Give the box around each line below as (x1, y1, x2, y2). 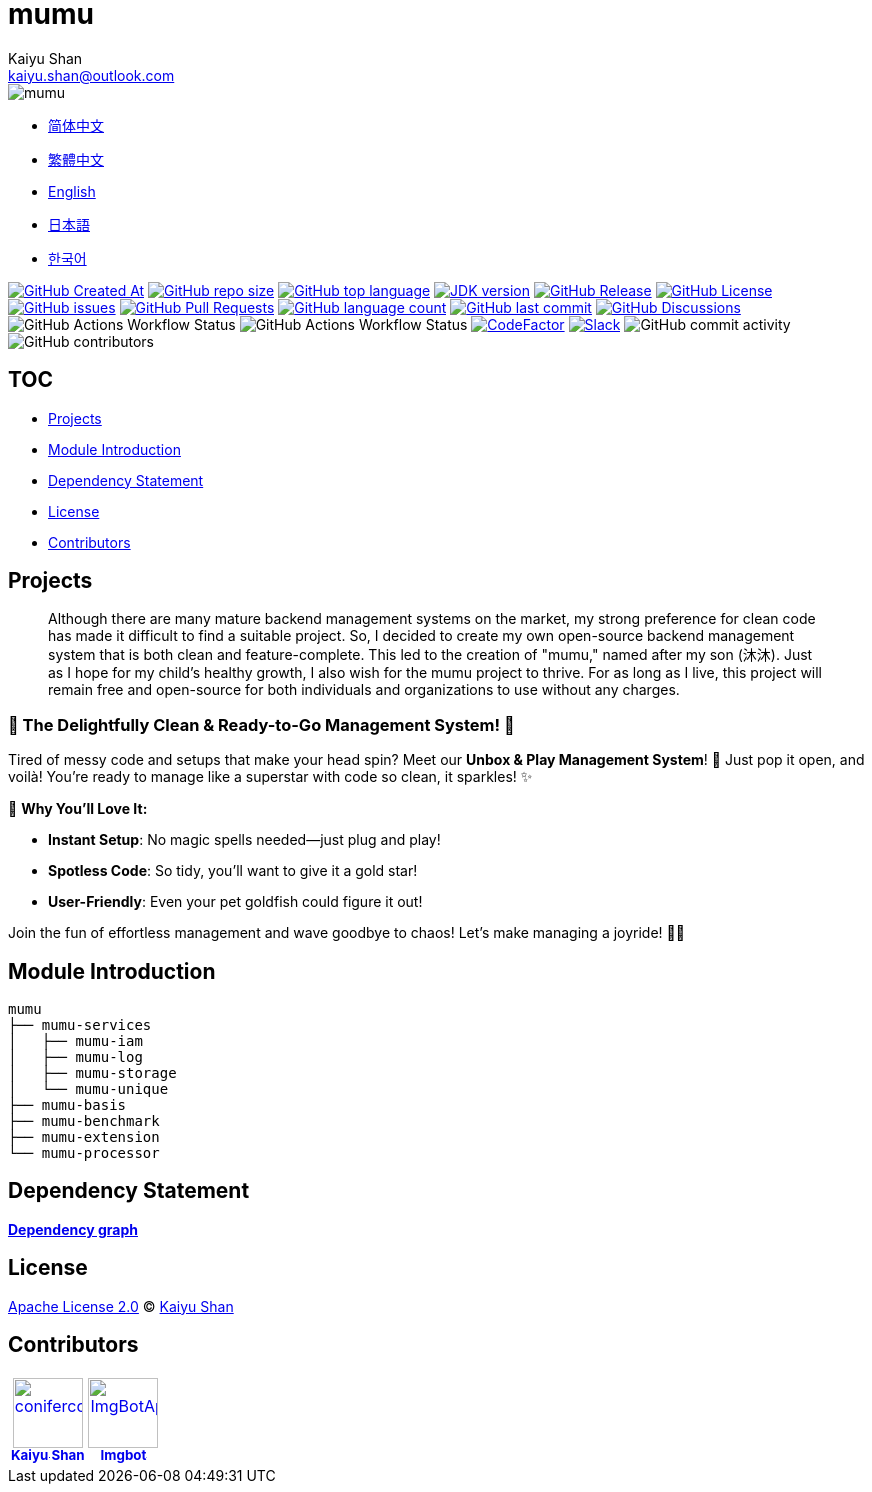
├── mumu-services (8, 1017, 152, 1034)
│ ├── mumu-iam (8, 1033, 143, 1050)
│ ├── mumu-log (8, 1049, 143, 1066)
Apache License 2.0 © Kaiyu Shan (8, 1297, 234, 1315)
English (48, 182, 96, 200)
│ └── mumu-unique (8, 1081, 169, 1098)
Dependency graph (8, 1220, 138, 1238)
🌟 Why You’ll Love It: (8, 800, 148, 818)
